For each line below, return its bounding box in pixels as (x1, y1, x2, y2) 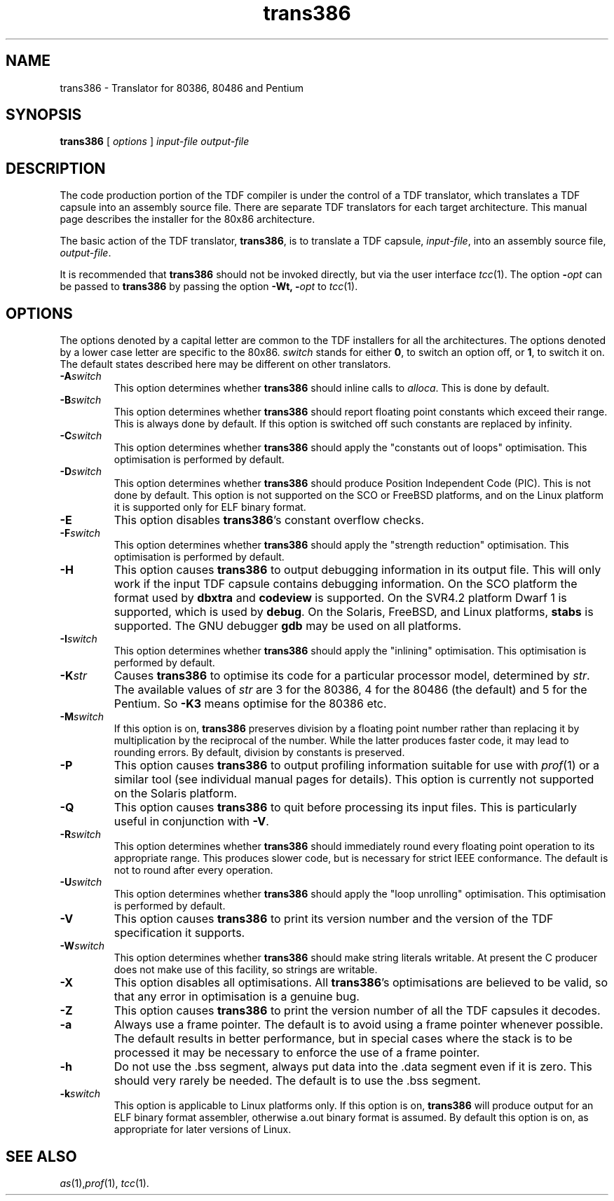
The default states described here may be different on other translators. (60, 358, 391, 371)
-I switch (60, 633, 97, 645)
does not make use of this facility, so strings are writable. (114, 963, 378, 976)
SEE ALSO (6, 1147, 77, 1165)
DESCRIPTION (6, 159, 106, 177)
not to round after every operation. (114, 864, 273, 877)
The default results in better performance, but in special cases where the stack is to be (114, 1031, 573, 1046)
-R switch (60, 828, 102, 841)
